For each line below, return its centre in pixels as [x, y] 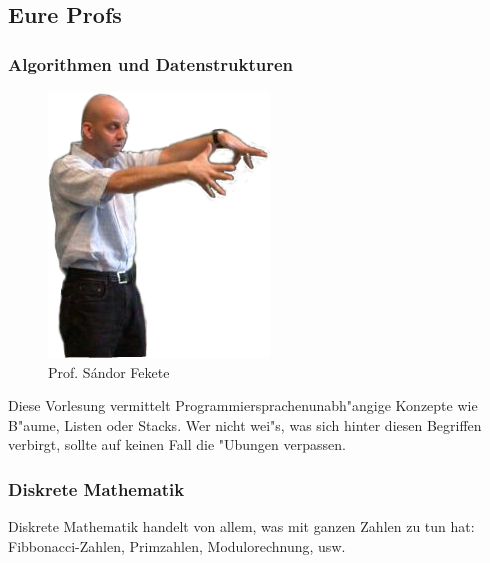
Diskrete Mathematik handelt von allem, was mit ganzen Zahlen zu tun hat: [241, 526]
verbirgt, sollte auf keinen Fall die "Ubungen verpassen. [177, 444]
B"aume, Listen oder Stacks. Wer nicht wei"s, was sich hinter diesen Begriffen [245, 424]
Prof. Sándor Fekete [109, 371]
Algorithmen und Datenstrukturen [151, 63]
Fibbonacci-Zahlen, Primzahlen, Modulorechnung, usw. [177, 545]
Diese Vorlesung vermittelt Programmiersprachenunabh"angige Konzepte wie [243, 405]
